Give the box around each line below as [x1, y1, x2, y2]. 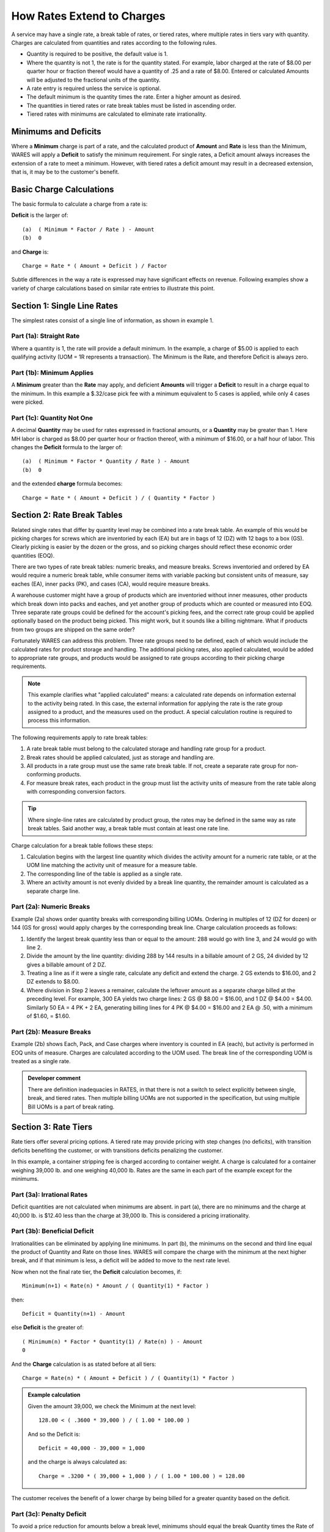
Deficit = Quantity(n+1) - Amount [22, 1310, 125, 1317]
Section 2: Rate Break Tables [11, 510, 123, 520]
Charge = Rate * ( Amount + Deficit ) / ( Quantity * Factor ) [22, 494, 216, 501]
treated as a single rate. [11, 1057, 71, 1064]
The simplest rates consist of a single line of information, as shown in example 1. [11, 316, 214, 324]
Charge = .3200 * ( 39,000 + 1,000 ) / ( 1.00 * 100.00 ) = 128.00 [38, 1473, 245, 1479]
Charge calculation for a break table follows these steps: [11, 841, 154, 849]
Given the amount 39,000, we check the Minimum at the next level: [28, 1402, 197, 1409]
